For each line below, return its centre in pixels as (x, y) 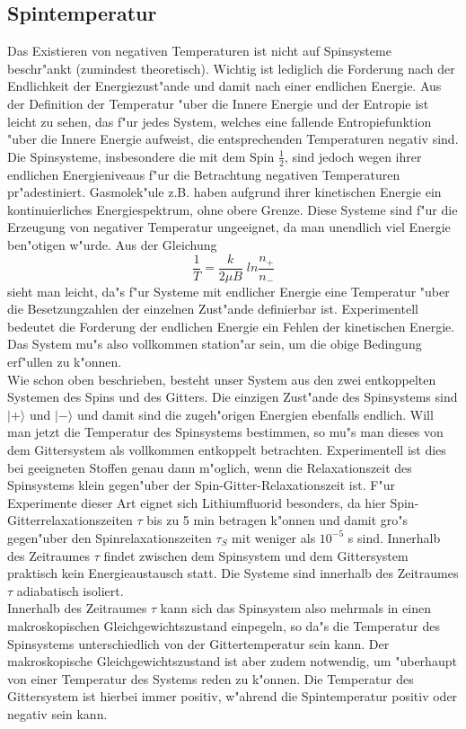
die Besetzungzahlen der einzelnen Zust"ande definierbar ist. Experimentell (213, 309)
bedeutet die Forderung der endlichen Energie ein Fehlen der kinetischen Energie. (231, 326)
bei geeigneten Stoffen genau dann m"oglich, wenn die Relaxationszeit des (210, 467)
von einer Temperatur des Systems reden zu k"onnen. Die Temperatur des (211, 678)
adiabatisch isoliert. (70, 590)
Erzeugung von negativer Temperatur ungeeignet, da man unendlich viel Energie (229, 227)
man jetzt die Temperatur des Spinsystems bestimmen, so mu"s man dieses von (225, 432)
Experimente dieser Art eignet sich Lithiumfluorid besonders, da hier (197, 502)
